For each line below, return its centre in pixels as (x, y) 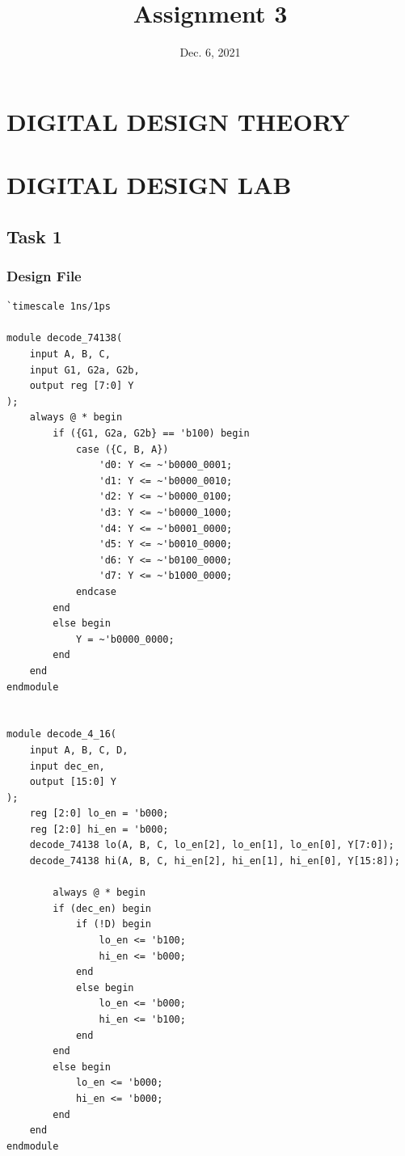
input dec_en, (67, 766)
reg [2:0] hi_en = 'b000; (99, 829)
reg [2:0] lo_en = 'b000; (99, 814)
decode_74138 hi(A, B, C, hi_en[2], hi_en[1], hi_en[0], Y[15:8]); (215, 861)
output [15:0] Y (73, 782)
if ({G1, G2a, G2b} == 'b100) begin (151, 434)
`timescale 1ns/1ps (59, 307)
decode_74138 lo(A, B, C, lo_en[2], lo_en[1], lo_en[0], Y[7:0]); (212, 845)
